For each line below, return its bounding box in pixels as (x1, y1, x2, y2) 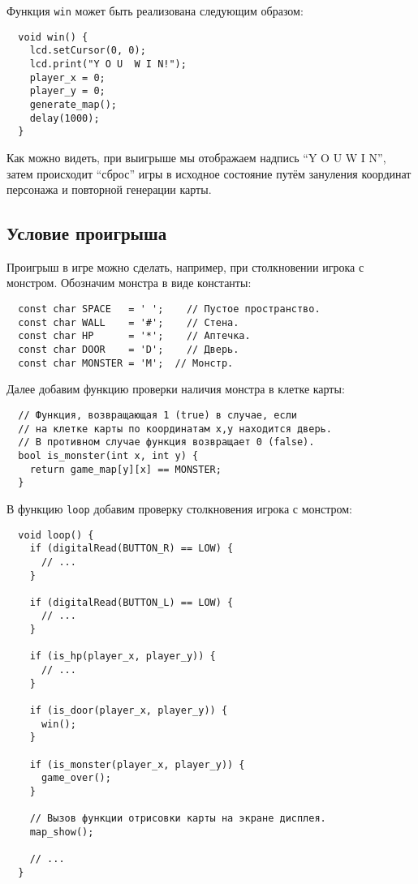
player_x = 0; (29, 71, 106, 84)
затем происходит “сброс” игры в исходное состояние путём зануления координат (6, 165, 412, 182)
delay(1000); (29, 112, 100, 124)
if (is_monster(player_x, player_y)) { (29, 758, 245, 770)
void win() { (18, 31, 88, 43)
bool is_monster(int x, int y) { (18, 449, 199, 461)
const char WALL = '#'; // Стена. (18, 316, 239, 328)
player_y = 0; (29, 85, 106, 97)
